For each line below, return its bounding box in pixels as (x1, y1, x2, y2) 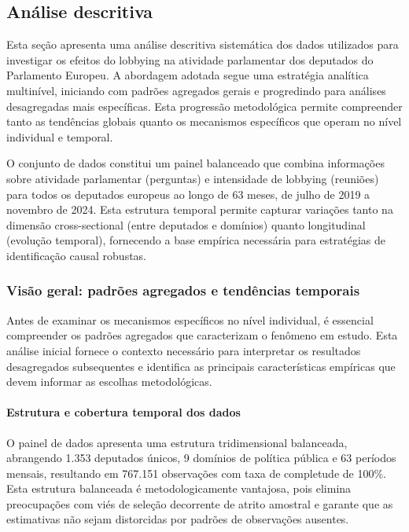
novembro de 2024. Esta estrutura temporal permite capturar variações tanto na (6, 201, 393, 218)
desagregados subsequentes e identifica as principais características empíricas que (6, 358, 396, 374)
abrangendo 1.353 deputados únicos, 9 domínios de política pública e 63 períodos (6, 449, 396, 466)
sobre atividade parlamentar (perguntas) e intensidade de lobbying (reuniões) (6, 170, 379, 186)
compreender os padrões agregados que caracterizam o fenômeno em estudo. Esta (6, 327, 398, 343)
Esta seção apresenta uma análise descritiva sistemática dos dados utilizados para (6, 36, 399, 53)
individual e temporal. (6, 128, 113, 145)
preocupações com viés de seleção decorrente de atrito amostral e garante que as (6, 495, 393, 512)
